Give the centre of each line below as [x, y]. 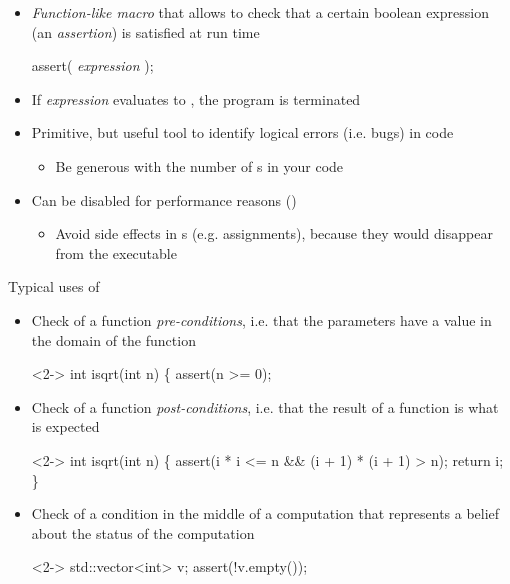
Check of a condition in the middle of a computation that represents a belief [265, 513]
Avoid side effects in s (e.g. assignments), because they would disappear [274, 233]
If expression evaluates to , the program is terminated [196, 98]
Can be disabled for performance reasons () [164, 199]
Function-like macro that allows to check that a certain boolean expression [260, 12]
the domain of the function [113, 339]
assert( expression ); [92, 65]
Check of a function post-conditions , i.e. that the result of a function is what [265, 406]
